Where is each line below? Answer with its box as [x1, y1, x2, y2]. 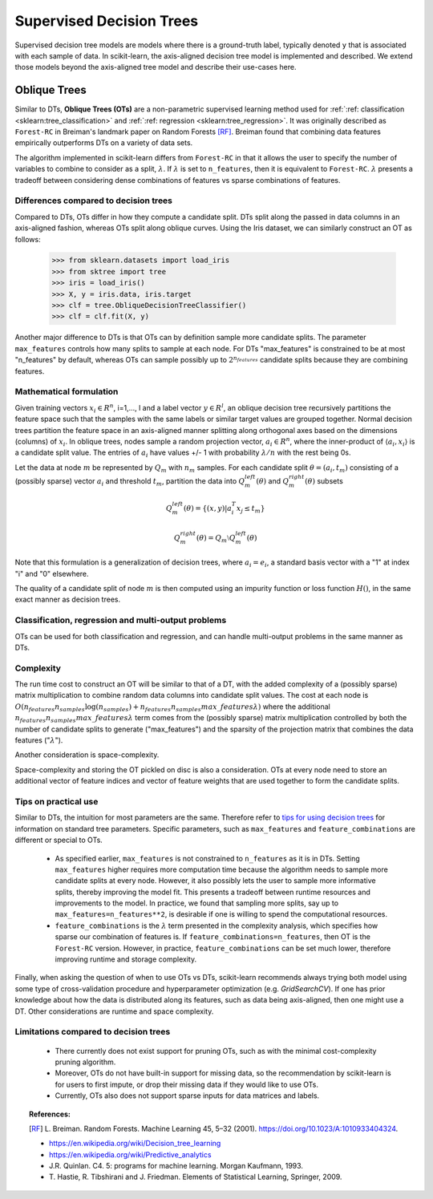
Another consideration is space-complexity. [14, 750, 160, 760]
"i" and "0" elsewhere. [14, 569, 89, 578]
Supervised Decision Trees [14, 12, 199, 30]
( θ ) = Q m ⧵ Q [196, 533, 236, 545]
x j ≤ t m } [236, 504, 265, 515]
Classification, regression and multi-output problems [14, 614, 227, 626]
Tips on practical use [14, 796, 99, 807]
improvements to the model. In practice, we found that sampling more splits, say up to [55, 898, 339, 908]
